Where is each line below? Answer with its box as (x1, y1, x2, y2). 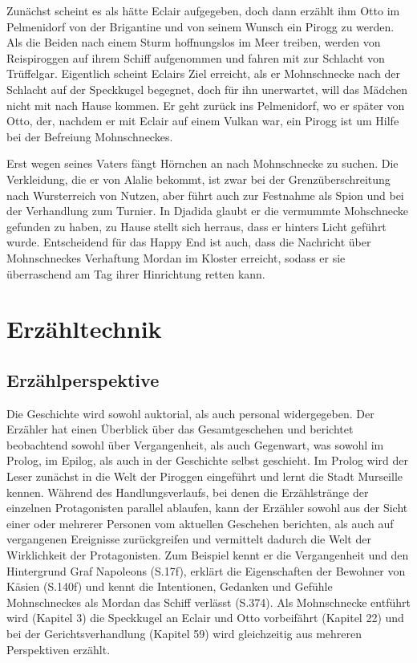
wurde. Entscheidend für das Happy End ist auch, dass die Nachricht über (6, 234, 371, 250)
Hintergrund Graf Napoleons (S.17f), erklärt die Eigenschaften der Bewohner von (6, 562, 406, 579)
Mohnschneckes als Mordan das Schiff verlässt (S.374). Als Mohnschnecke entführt (6, 593, 411, 610)
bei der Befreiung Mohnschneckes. (6, 128, 173, 144)
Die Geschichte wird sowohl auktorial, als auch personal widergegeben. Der (6, 405, 374, 421)
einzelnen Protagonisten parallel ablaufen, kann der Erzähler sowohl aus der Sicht (6, 499, 408, 516)
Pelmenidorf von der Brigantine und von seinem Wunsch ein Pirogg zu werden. (6, 18, 395, 35)
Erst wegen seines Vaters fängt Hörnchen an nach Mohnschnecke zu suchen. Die (6, 155, 399, 172)
